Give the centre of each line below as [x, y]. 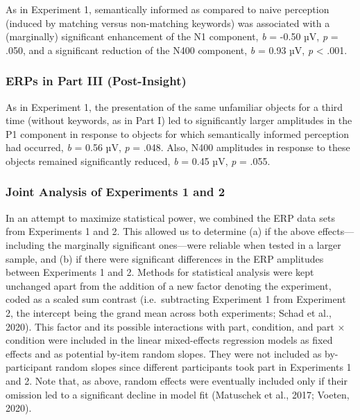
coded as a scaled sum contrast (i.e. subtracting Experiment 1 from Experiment [176, 299]
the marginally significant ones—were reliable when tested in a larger [194, 244]
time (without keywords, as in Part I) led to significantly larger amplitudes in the [179, 120]
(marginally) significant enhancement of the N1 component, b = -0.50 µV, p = [172, 36]
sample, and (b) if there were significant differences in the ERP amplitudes [165, 258]
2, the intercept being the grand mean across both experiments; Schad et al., [169, 312]
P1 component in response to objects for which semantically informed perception [177, 133]
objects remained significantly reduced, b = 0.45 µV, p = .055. [138, 160]
